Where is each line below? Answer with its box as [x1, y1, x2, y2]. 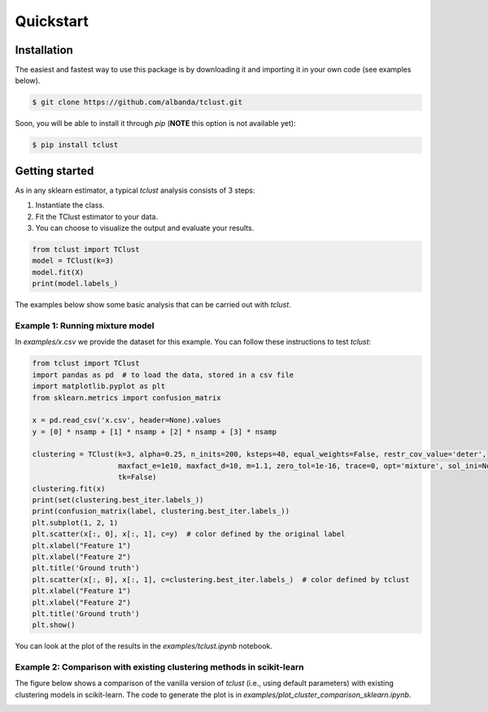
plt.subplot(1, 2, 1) [32, 518, 119, 527]
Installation [15, 43, 73, 57]
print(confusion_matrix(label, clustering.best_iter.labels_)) [32, 506, 290, 516]
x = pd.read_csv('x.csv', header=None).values [32, 415, 221, 425]
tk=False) [118, 472, 158, 482]
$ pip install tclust [32, 141, 119, 150]
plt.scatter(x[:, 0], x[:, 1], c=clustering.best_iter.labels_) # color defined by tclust [32, 575, 410, 584]
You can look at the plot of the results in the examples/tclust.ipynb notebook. [15, 641, 272, 651]
